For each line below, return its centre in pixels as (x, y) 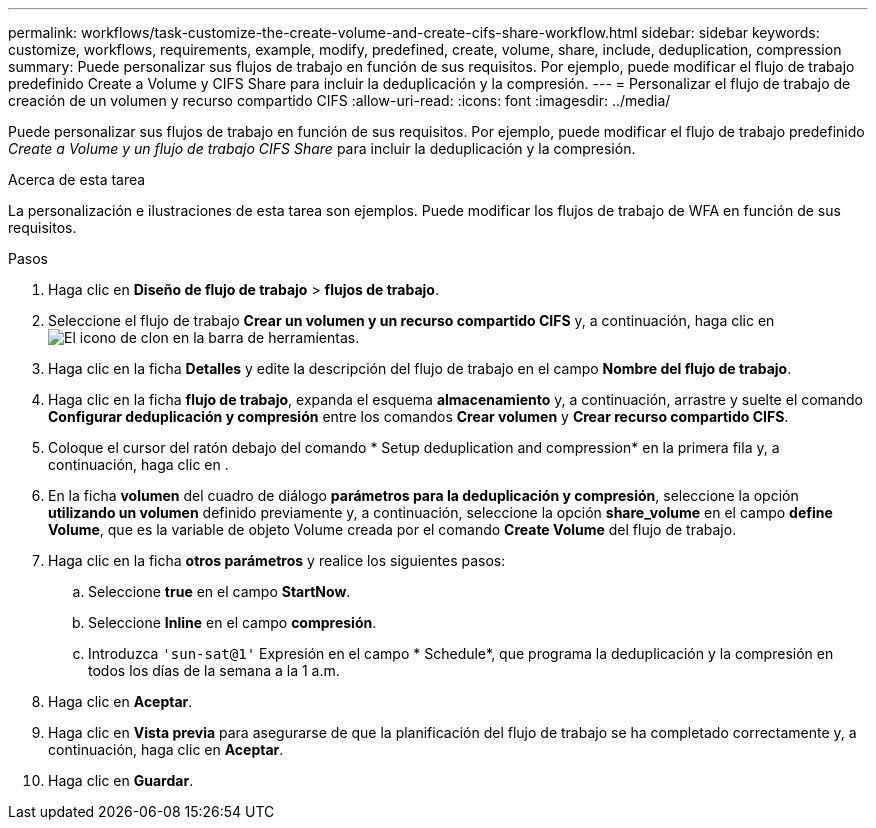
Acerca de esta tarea (77, 179)
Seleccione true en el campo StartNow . (219, 591)
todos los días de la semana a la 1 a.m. (214, 670)
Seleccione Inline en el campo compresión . (232, 622)
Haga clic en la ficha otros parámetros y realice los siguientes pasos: (277, 560)
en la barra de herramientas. (266, 337)
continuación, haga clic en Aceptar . (166, 749)
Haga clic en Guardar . (121, 780)
